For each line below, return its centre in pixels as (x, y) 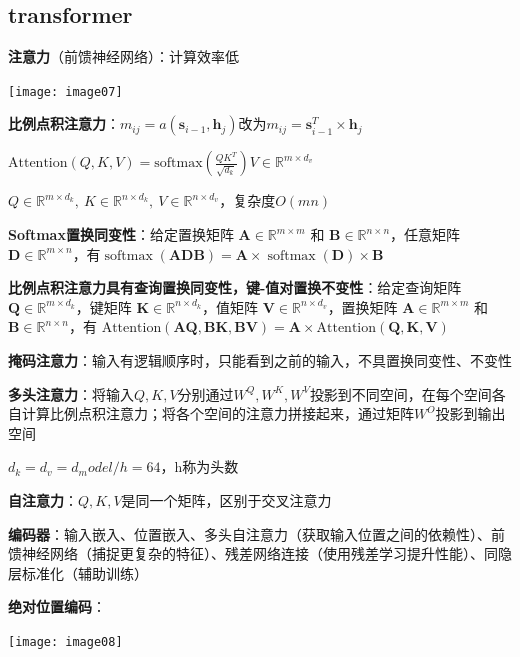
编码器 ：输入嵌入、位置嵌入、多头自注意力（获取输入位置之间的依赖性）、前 (256, 533)
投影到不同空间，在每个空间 (400, 393)
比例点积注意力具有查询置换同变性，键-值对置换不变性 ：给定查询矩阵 (235, 287)
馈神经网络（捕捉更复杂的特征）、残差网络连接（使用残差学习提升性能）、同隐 (260, 553)
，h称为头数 (199, 466)
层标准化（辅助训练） (78, 572)
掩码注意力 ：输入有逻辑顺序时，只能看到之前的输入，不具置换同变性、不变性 (260, 360)
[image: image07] (65, 91)
